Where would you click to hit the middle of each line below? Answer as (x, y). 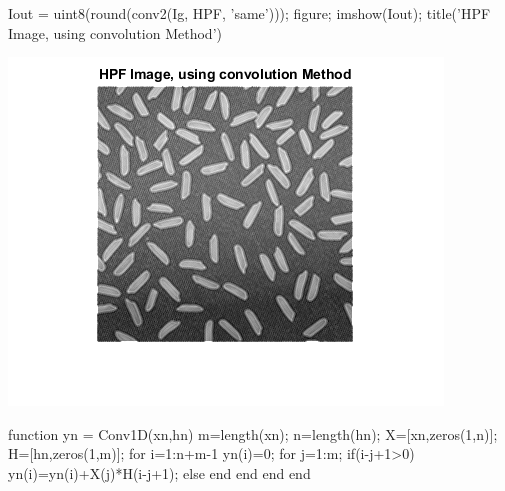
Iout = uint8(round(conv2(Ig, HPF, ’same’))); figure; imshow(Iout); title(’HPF (249, 13)
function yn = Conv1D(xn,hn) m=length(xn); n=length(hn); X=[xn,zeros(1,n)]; (253, 433)
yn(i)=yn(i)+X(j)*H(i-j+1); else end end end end (159, 472)
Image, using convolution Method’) (115, 32)
